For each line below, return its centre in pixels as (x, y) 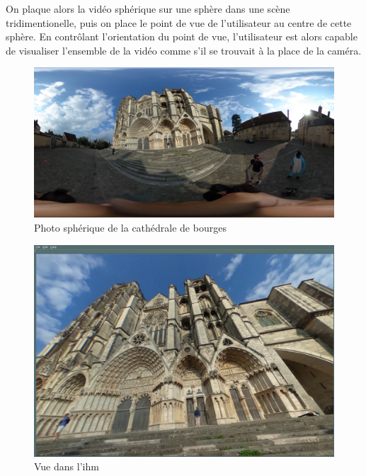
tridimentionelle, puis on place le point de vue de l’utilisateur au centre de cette (179, 22)
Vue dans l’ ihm (67, 466)
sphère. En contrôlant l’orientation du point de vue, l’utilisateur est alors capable (182, 36)
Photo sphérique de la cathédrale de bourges (130, 227)
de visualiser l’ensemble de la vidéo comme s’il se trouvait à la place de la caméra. (184, 50)
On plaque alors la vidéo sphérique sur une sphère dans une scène (148, 8)
